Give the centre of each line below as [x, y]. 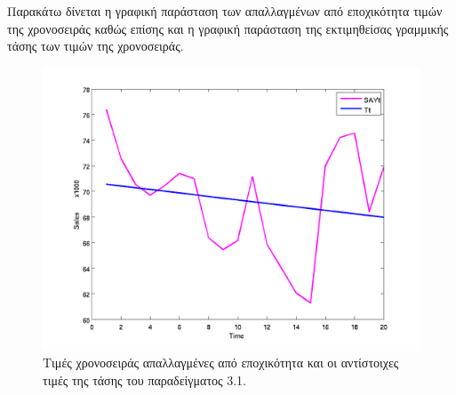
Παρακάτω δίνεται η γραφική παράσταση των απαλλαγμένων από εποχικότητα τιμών [225, 11]
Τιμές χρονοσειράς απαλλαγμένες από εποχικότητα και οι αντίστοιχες [221, 363]
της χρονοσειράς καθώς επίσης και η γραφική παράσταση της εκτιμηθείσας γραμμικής [228, 28]
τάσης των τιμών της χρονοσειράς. [96, 46]
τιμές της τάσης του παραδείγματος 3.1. [145, 379]
